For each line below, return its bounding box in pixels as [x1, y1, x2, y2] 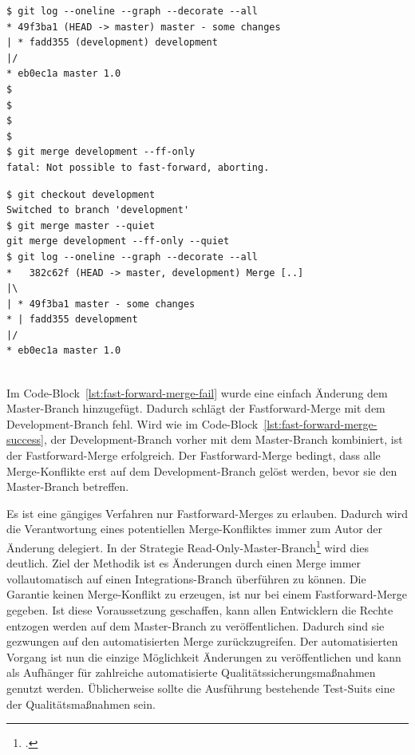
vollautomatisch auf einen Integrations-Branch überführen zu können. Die [6, 570, 366, 587]
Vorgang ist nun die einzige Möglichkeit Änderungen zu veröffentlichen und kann [6, 648, 401, 665]
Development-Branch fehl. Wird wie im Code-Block [6, 415, 259, 432]
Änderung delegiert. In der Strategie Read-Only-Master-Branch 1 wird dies [6, 537, 369, 555]
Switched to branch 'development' [6, 204, 190, 216]
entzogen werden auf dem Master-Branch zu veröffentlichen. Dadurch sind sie [6, 617, 385, 634]
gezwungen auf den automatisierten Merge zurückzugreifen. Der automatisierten [6, 633, 398, 650]
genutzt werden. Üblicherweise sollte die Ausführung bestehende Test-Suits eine [6, 680, 395, 696]
